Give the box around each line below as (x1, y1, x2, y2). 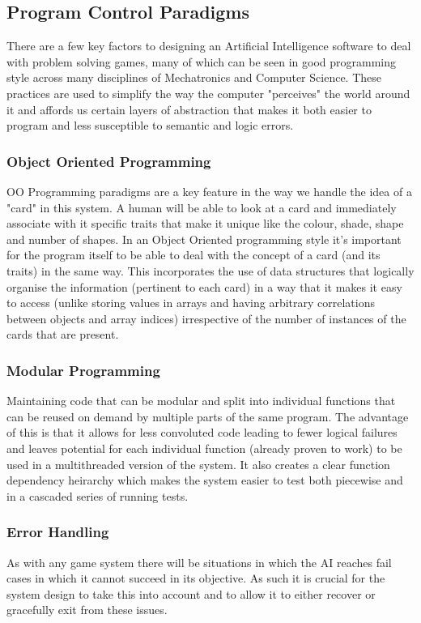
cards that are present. (6, 326, 119, 343)
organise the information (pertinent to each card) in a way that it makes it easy (6, 278, 402, 295)
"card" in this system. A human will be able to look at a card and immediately (6, 198, 397, 215)
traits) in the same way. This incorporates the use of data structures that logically (6, 262, 415, 279)
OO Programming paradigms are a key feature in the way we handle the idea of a (6, 182, 412, 199)
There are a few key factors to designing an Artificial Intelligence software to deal (6, 37, 411, 54)
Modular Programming (6, 360, 160, 380)
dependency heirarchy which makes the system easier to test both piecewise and (6, 472, 403, 489)
